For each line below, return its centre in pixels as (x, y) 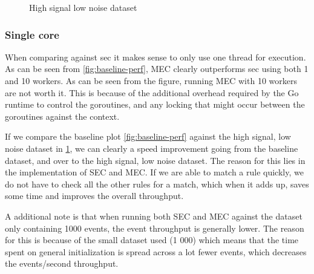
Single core (32, 34)
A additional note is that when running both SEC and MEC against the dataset (154, 216)
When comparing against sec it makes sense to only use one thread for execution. (155, 57)
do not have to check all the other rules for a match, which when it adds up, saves (157, 184)
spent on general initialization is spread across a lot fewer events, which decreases (156, 251)
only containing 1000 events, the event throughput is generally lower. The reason (155, 228)
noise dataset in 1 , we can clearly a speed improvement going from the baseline (152, 148)
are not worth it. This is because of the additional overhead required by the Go (152, 92)
